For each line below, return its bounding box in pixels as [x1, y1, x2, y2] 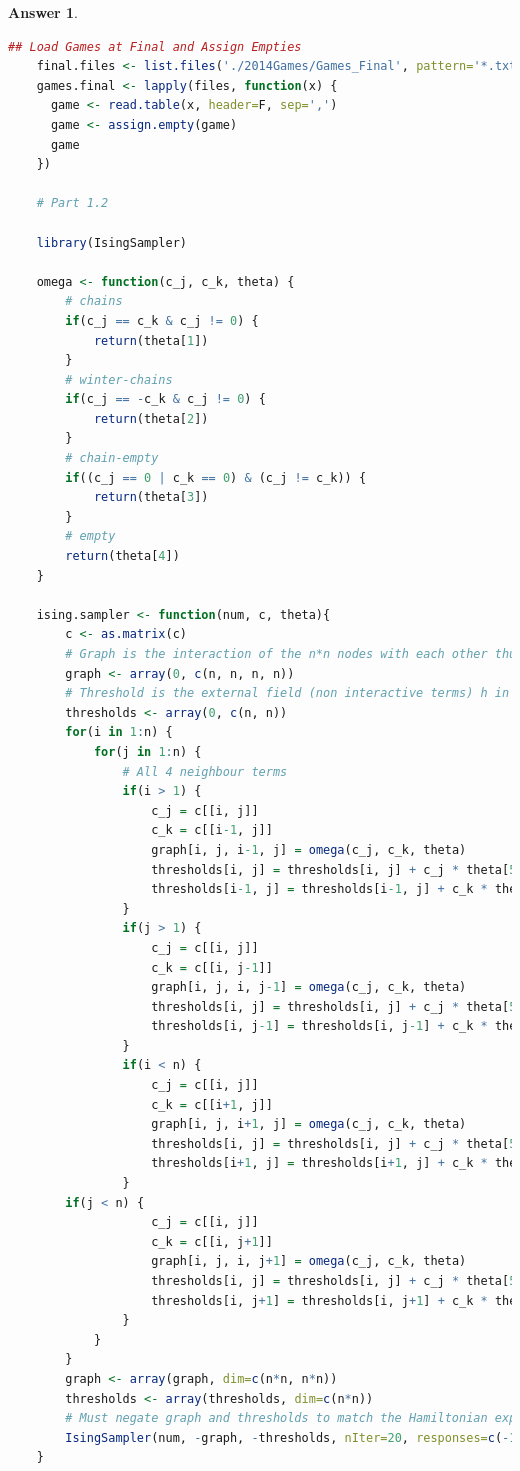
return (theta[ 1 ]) [93, 333, 209, 348]
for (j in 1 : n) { [93, 744, 202, 759]
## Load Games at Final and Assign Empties [8, 39, 302, 54]
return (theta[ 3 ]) [93, 490, 209, 505]
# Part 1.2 [36, 196, 109, 211]
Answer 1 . [8, 2, 78, 22]
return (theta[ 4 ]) [65, 549, 180, 564]
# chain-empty [65, 451, 159, 466]
